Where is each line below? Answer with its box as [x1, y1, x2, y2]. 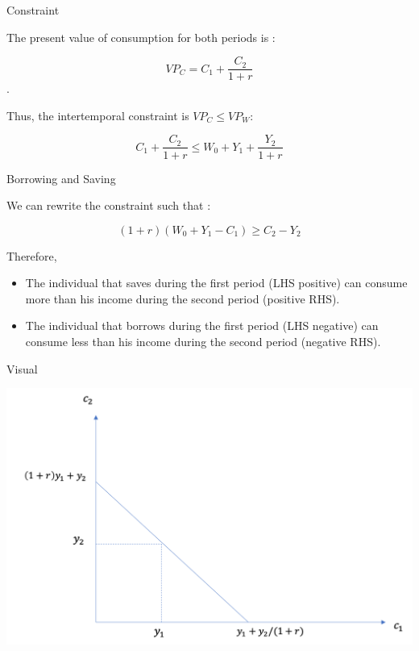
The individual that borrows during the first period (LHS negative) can [25, 317, 379, 334]
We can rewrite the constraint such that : [6, 197, 211, 214]
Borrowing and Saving [6, 169, 116, 186]
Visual [6, 360, 38, 377]
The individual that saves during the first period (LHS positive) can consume [25, 274, 408, 291]
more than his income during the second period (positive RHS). [25, 290, 340, 307]
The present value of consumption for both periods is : [6, 28, 276, 45]
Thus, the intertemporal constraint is [6, 106, 189, 123]
